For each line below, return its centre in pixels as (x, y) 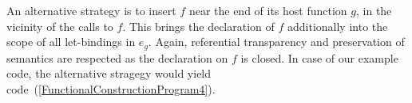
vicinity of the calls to (60, 26)
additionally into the (338, 26)
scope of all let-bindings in (71, 42)
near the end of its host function (268, 10)
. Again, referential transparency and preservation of (276, 42)
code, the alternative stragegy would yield (109, 73)
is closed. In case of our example (319, 57)
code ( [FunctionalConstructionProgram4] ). (111, 88)
